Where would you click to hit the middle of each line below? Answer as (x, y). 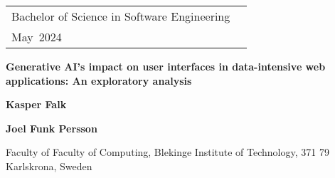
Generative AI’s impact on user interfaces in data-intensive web (166, 66)
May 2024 (37, 37)
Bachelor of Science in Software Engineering (121, 16)
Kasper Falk (36, 104)
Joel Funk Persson (52, 128)
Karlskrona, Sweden (49, 166)
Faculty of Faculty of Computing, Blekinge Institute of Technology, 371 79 (167, 152)
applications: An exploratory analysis (99, 80)
